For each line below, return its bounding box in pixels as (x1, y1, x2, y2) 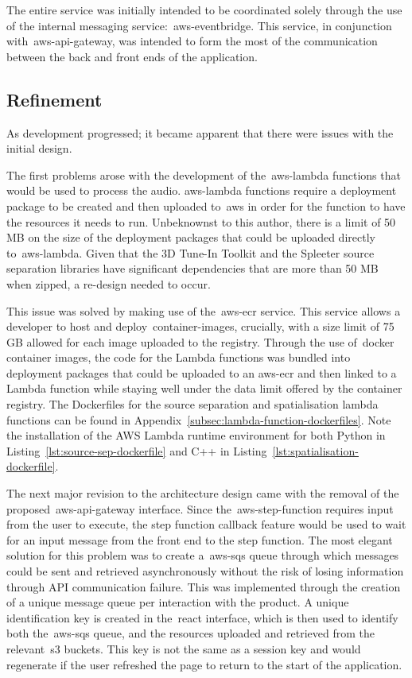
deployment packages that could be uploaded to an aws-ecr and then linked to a (6, 364, 397, 381)
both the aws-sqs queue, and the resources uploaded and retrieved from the (6, 625, 375, 641)
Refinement (6, 87, 103, 111)
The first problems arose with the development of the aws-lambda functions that (6, 166, 401, 183)
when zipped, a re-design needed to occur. (6, 275, 211, 292)
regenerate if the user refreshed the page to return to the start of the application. (6, 656, 402, 672)
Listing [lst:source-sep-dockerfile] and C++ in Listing (6, 442, 267, 459)
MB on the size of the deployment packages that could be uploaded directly (6, 229, 375, 246)
